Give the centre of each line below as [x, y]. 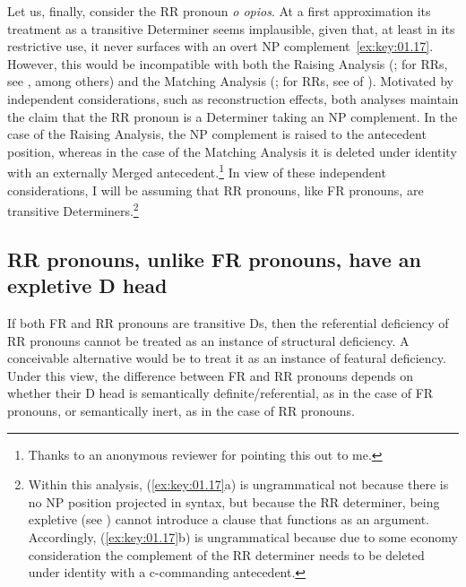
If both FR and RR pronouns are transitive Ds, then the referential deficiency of [228, 323]
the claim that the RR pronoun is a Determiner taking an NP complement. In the [233, 116]
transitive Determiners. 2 [73, 209]
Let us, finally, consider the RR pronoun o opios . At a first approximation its [219, 11]
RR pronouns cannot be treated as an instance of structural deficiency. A [208, 340]
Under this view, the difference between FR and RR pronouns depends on [211, 375]
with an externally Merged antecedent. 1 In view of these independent [197, 171]
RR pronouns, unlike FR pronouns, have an [215, 259]
